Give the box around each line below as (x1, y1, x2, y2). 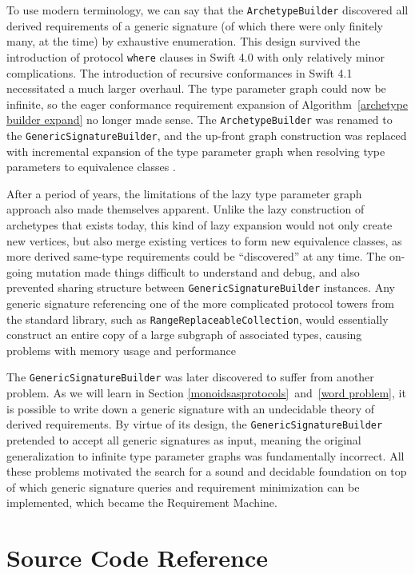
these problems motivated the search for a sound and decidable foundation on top (6, 463, 407, 480)
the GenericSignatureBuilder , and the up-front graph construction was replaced (6, 126, 407, 143)
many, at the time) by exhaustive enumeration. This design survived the (6, 33, 361, 50)
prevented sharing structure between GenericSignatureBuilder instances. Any (6, 279, 395, 296)
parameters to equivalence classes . (6, 158, 176, 175)
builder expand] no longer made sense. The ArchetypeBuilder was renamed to (6, 111, 393, 128)
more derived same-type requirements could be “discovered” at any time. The (6, 248, 386, 265)
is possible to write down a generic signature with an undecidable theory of (6, 400, 375, 417)
